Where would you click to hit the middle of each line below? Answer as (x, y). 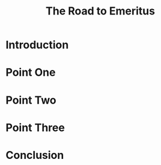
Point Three (35, 127)
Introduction (37, 45)
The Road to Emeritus (100, 11)
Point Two (31, 100)
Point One (31, 73)
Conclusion (35, 155)
